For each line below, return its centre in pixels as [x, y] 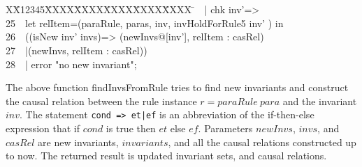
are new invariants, [78, 142]
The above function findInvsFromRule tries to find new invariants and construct [177, 87]
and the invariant [320, 101]
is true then [131, 128]
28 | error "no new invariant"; [71, 64]
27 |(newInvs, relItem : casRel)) [77, 50]
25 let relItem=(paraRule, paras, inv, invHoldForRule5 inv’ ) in [145, 23]
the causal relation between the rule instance [101, 101]
